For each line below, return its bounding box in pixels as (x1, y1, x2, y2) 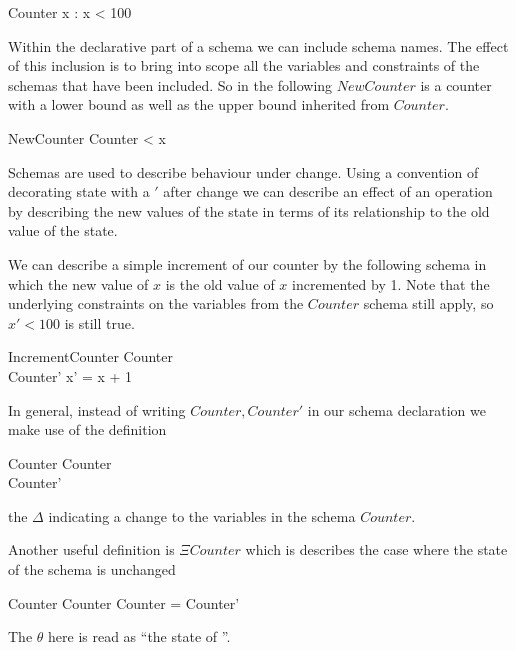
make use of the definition (8, 419, 167, 440)
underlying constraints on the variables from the (8, 293, 304, 314)
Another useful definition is (8, 539, 175, 560)
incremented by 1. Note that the (292, 273, 490, 294)
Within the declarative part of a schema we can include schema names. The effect (8, 35, 509, 56)
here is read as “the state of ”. (48, 626, 231, 647)
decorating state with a (8, 181, 150, 202)
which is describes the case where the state (245, 539, 508, 560)
